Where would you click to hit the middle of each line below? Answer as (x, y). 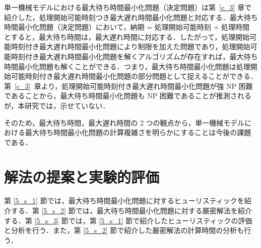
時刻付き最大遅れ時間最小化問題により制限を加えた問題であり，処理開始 (130, 46)
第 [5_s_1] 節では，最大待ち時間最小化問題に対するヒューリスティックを (124, 201)
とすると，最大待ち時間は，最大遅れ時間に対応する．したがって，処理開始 (127, 36)
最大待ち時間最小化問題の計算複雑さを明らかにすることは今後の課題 (138, 132)
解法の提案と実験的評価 (82, 176)
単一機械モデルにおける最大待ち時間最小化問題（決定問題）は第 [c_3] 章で (128, 7)
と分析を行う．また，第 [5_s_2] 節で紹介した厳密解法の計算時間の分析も (124, 230)
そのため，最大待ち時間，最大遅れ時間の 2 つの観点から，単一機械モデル (124, 122)
